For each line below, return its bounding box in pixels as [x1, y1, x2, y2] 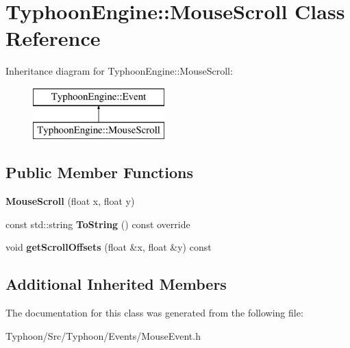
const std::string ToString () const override [5, 216, 190, 231]
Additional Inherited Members [5, 273, 227, 295]
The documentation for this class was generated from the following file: [5, 306, 303, 320]
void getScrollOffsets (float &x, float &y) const [5, 240, 212, 254]
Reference [5, 24, 101, 52]
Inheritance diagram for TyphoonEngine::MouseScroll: [5, 64, 233, 78]
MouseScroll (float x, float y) [5, 194, 135, 208]
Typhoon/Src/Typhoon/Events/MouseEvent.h [5, 328, 201, 343]
